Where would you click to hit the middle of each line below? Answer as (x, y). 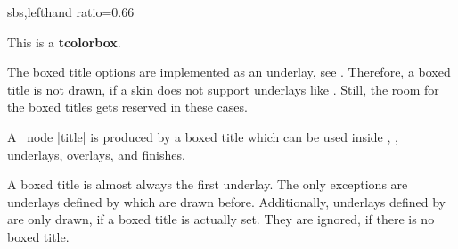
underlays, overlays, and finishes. (96, 154)
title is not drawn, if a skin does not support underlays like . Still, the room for (223, 89)
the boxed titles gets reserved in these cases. (127, 107)
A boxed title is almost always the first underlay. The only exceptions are (208, 184)
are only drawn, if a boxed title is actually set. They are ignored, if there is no (221, 219)
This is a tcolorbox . (64, 41)
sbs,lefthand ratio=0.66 (71, 12)
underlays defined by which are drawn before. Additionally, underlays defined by (226, 201)
